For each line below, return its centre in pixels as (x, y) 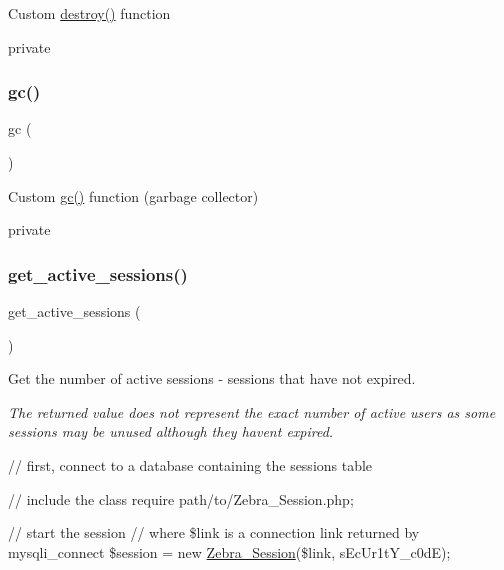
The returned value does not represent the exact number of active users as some (252, 411)
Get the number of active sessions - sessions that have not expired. (212, 378)
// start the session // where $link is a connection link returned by (214, 532)
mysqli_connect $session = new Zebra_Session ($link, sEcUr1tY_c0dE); (229, 551)
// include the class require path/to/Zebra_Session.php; (181, 498)
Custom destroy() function (89, 13)
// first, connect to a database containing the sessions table (190, 464)
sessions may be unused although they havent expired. (171, 431)
